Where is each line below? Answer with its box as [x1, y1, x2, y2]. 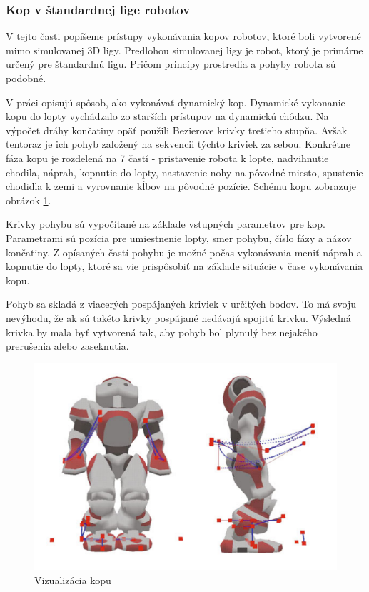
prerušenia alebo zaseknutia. [6, 338, 129, 353]
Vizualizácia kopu [34, 572, 111, 587]
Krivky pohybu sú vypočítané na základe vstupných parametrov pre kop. [6, 216, 325, 231]
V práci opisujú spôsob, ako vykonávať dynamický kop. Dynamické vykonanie [6, 94, 345, 109]
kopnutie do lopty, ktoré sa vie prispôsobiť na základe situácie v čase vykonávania [6, 259, 363, 274]
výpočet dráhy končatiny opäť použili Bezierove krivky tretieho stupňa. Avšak [6, 122, 348, 137]
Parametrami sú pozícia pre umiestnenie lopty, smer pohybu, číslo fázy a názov [6, 230, 352, 245]
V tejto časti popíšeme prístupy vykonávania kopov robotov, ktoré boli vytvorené [6, 29, 361, 44]
